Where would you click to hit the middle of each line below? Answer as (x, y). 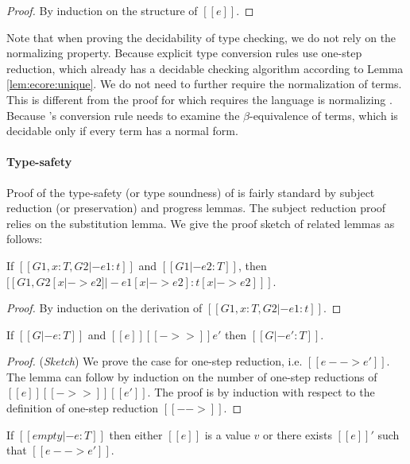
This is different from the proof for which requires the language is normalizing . (199, 99)
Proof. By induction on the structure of (102, 10)
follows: (25, 239)
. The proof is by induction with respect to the (261, 392)
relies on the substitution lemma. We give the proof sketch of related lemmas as (201, 223)
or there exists (298, 434)
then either (136, 434)
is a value (227, 434)
